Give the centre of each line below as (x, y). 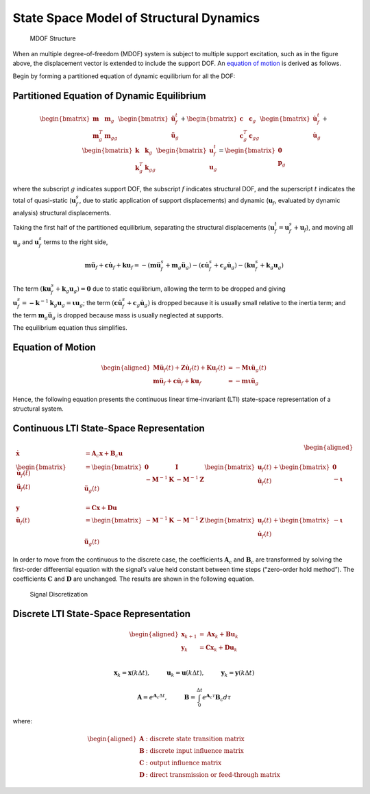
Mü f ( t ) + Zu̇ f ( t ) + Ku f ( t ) (189, 368)
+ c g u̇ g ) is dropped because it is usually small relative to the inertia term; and (236, 304)
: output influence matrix (184, 763)
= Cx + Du (101, 508)
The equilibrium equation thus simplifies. (70, 328)
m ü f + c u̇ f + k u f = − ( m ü (123, 266)
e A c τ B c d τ (217, 697)
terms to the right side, (76, 242)
